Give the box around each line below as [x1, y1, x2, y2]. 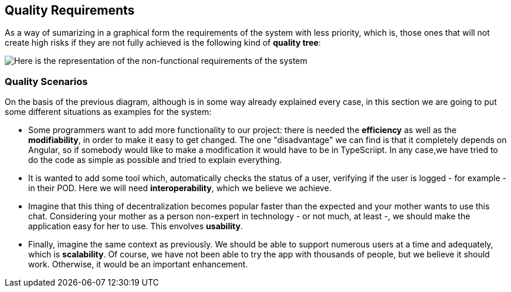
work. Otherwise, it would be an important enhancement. [28, 259, 248, 270]
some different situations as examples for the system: [5, 107, 212, 117]
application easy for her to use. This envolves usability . [28, 221, 243, 232]
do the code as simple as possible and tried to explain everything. [28, 155, 282, 165]
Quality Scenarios [5, 75, 88, 87]
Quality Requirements [5, 3, 135, 18]
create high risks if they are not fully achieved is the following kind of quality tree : [5, 38, 321, 48]
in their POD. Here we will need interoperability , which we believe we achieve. [28, 183, 331, 193]
